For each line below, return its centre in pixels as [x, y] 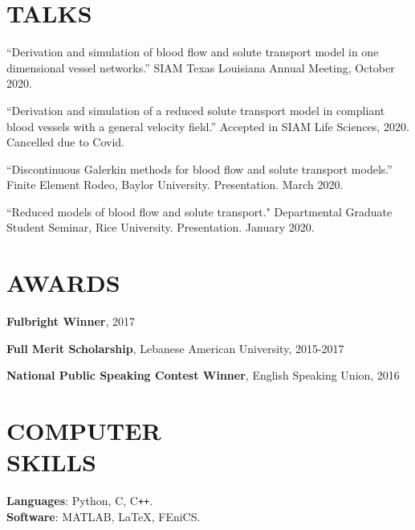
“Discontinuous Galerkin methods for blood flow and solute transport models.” [199, 168]
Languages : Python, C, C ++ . [80, 501]
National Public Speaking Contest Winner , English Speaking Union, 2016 [203, 375]
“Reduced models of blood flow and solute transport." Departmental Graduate [199, 211]
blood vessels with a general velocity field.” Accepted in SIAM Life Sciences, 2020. [208, 126]
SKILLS [51, 462]
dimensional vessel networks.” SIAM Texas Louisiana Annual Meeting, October [201, 67]
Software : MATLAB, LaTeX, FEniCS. [104, 516]
